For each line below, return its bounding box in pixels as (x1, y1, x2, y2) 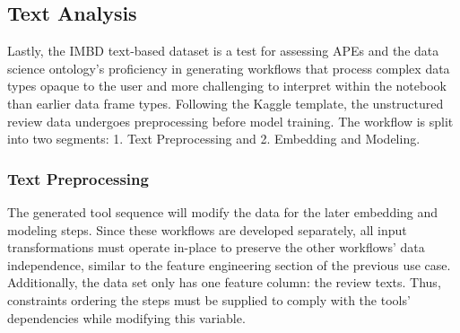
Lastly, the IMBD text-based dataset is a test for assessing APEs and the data (7, 41, 439, 60)
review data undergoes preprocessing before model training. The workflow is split (7, 111, 454, 130)
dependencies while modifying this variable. (7, 308, 246, 327)
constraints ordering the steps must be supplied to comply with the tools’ (7, 290, 411, 309)
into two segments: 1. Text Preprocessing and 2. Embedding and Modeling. (7, 129, 421, 148)
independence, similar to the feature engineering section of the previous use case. (7, 255, 451, 274)
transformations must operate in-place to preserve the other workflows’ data (7, 238, 425, 257)
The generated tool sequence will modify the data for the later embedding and (7, 202, 438, 221)
